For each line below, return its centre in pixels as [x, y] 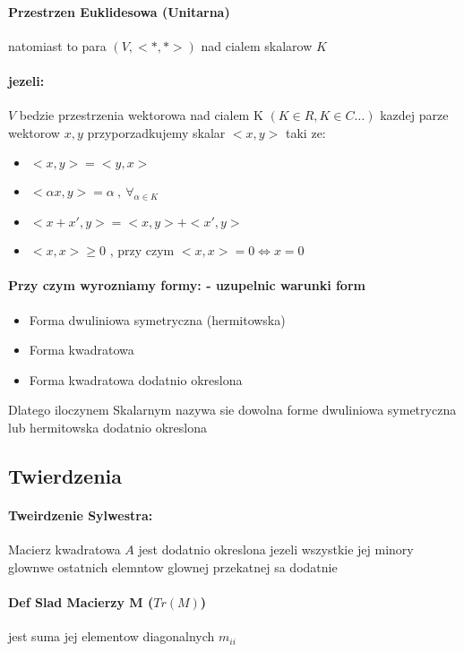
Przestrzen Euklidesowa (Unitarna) [119, 11]
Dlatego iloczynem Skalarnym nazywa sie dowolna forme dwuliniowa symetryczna [232, 410]
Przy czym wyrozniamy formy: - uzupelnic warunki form [187, 285]
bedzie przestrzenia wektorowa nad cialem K [141, 115]
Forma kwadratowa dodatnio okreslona [136, 379]
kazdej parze [414, 115]
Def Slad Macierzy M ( [81, 601]
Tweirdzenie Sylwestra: [81, 515]
